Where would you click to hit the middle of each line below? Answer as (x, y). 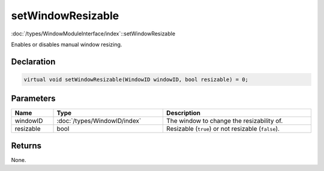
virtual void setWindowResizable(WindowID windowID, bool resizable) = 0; (136, 79)
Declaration (33, 61)
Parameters (33, 99)
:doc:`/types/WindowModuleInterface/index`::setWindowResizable (93, 34)
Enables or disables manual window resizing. (67, 44)
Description (183, 113)
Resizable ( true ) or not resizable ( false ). (223, 129)
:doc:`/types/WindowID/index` (99, 121)
